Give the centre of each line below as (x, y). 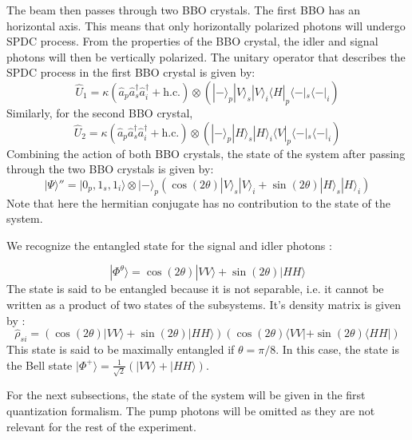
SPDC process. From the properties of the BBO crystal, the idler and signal (192, 41)
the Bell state (40, 365)
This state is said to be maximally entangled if (121, 349)
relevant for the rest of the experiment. (101, 426)
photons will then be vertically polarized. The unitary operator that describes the (206, 56)
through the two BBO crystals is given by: (110, 169)
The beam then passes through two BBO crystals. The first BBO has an (184, 10)
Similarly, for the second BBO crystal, (100, 112)
